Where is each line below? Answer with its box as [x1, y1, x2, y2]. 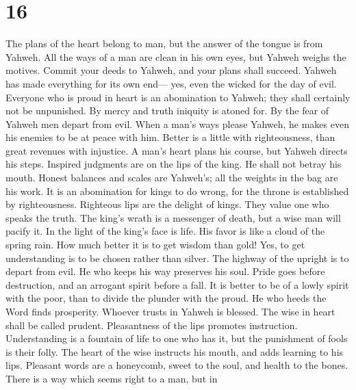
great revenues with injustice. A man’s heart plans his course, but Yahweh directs [5, 143, 348, 157]
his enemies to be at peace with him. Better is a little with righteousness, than [5, 130, 335, 144]
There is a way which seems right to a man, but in [5, 371, 218, 385]
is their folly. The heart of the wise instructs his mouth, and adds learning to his [5, 344, 344, 359]
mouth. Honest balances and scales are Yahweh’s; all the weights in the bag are [5, 170, 338, 185]
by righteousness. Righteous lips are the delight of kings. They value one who [5, 197, 329, 211]
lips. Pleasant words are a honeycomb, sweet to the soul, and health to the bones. [5, 358, 348, 372]
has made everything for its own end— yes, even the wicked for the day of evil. [5, 76, 337, 90]
